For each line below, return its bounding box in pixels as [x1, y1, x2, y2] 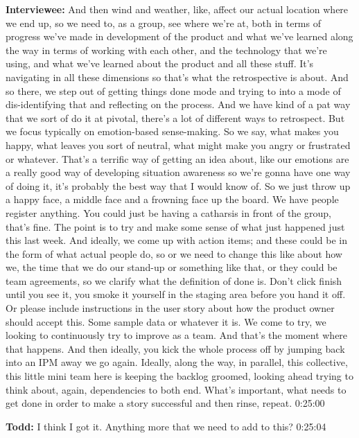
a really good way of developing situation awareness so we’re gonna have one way [6, 165, 351, 179]
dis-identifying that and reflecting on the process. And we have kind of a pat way [6, 97, 351, 112]
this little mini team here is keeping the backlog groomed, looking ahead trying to [6, 369, 353, 383]
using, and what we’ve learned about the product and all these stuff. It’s [6, 56, 314, 71]
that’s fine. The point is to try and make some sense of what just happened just [6, 219, 345, 234]
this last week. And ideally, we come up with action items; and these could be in [6, 233, 347, 247]
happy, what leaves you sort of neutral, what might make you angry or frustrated [6, 137, 351, 152]
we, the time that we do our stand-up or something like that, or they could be [6, 260, 338, 274]
